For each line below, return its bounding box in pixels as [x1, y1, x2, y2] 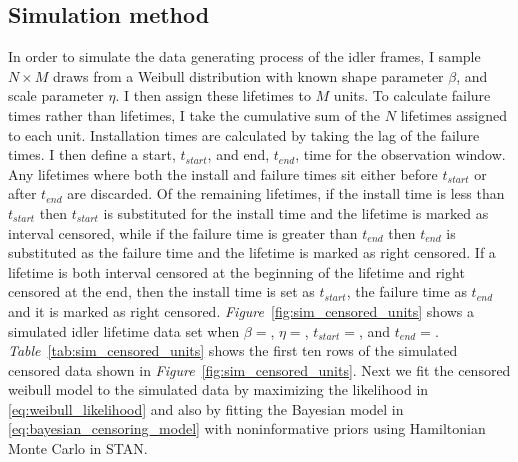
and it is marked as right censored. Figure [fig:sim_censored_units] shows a [8, 300, 475, 321]
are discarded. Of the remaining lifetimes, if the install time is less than [67, 183, 505, 204]
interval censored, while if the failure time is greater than [8, 222, 358, 243]
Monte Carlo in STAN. [8, 438, 148, 459]
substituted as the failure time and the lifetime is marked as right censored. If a [8, 242, 496, 263]
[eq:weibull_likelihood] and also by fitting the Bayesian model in [8, 398, 404, 419]
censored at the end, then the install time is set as [8, 281, 315, 302]
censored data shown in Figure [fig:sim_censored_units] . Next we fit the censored [8, 359, 511, 380]
